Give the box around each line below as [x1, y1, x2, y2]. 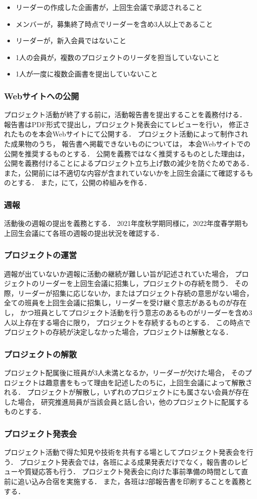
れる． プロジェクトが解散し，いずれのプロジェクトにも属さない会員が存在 [4, 387, 249, 397]
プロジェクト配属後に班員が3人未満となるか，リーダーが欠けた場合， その [4, 367, 245, 377]
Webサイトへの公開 [4, 89, 79, 102]
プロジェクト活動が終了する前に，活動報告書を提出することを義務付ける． [4, 109, 247, 120]
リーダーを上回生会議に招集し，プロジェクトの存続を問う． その [38, 278, 249, 288]
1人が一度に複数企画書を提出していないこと [15, 69, 158, 79]
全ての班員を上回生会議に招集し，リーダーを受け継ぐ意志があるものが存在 [4, 297, 247, 308]
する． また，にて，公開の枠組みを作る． [17, 177, 151, 188]
